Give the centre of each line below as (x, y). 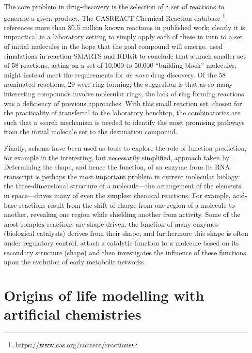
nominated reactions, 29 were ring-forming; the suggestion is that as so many (118, 84)
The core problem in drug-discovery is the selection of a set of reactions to (114, 6)
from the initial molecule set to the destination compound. (91, 131)
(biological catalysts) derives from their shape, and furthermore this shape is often (126, 233)
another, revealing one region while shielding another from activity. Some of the (122, 214)
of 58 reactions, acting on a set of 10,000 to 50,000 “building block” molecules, (120, 65)
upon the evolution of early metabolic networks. (75, 262)
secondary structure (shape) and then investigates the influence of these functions (125, 252)
